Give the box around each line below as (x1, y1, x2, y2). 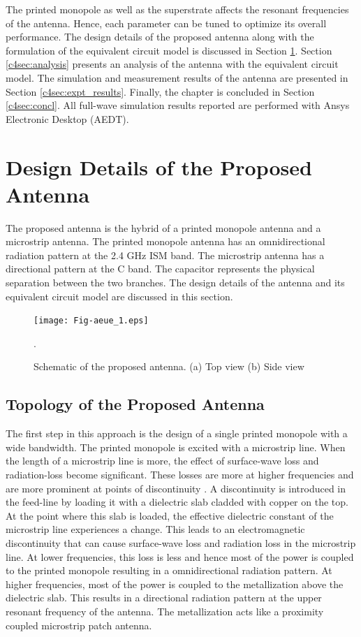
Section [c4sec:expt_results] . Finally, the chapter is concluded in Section (6, 84, 315, 98)
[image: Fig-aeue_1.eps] (34, 316, 149, 326)
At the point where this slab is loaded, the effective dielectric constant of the (6, 508, 334, 522)
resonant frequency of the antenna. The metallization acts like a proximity (6, 603, 324, 618)
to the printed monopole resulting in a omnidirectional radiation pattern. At (6, 563, 332, 578)
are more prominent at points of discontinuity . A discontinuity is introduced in (6, 481, 346, 495)
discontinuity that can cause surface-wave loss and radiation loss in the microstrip (6, 536, 356, 550)
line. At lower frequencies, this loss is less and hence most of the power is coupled (6, 549, 354, 564)
